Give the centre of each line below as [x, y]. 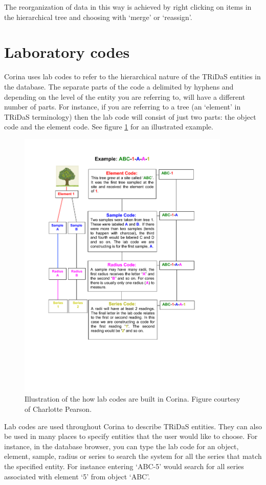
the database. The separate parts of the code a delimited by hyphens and [119, 86]
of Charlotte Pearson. [58, 409]
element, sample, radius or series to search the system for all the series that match [133, 456]
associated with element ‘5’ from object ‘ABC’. [77, 476]
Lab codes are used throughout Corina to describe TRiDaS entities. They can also [133, 426]
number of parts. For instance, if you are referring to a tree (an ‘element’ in [123, 107]
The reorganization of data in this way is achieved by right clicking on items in [128, 7]
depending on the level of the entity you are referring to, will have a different [125, 96]
